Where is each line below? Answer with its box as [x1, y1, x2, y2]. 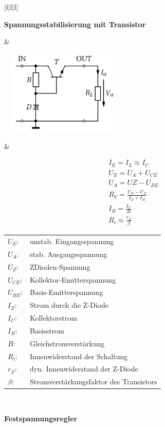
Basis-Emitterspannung [29, 287, 103, 298]
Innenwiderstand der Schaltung [29, 350, 128, 361]
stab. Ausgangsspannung [29, 248, 107, 259]
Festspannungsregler [4, 413, 78, 423]
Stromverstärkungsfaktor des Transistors [29, 376, 157, 387]
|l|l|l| [4, 2, 19, 12]
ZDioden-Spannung [29, 261, 90, 272]
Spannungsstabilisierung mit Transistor [4, 18, 146, 29]
